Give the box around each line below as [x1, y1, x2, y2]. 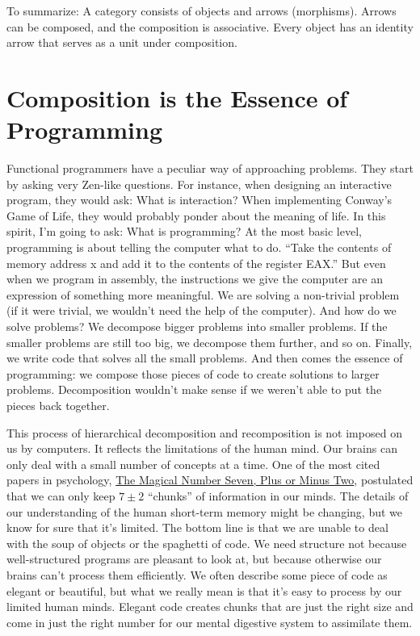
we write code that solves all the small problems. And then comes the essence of [6, 349, 403, 366]
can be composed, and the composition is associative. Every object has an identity [6, 18, 414, 35]
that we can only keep [6, 487, 115, 504]
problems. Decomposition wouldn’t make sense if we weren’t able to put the [6, 381, 382, 398]
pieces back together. [6, 397, 110, 413]
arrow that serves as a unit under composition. [6, 34, 237, 51]
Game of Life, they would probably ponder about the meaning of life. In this [6, 207, 386, 224]
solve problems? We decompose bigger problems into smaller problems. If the [6, 318, 388, 335]
